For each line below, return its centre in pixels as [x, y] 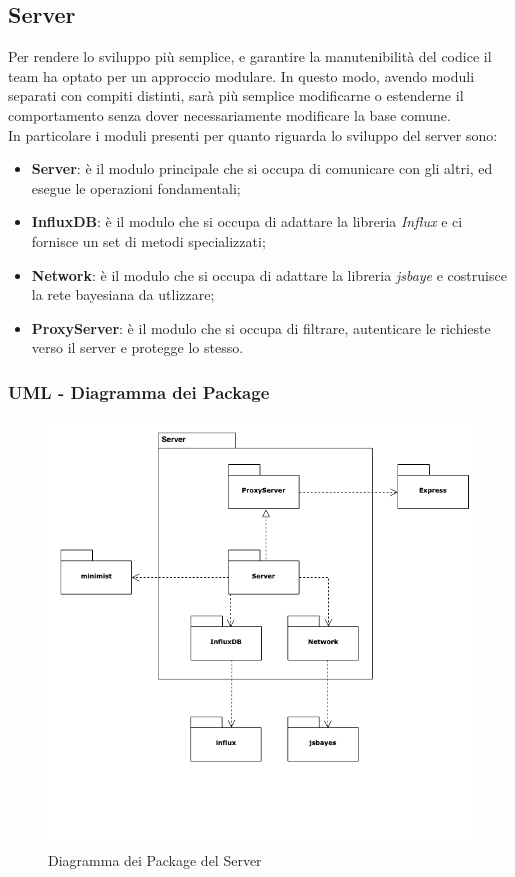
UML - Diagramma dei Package [139, 391]
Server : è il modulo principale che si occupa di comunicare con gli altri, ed [262, 168]
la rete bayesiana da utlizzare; [123, 294]
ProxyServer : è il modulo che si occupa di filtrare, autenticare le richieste [261, 327]
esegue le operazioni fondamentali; [136, 187]
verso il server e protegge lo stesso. [137, 347]
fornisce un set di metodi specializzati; [148, 240]
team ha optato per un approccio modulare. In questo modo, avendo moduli [241, 75]
